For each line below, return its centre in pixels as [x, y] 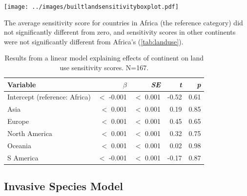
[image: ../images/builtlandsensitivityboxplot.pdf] [91, 7]
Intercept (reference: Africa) [49, 97]
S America [23, 157]
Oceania [19, 145]
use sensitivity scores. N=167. [104, 68]
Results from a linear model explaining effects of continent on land [104, 58]
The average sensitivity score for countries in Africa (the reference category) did [123, 22]
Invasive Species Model [63, 186]
